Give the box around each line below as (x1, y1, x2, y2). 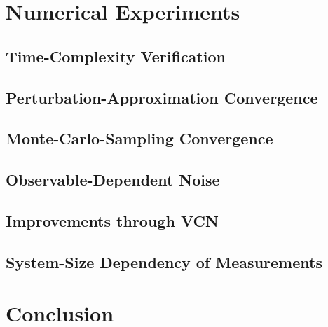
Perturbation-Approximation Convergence (6, 86, 318, 108)
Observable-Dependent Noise (6, 169, 220, 190)
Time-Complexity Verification (6, 45, 226, 67)
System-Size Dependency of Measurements (6, 251, 322, 272)
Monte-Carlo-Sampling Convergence (6, 127, 273, 149)
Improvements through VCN (6, 209, 219, 231)
